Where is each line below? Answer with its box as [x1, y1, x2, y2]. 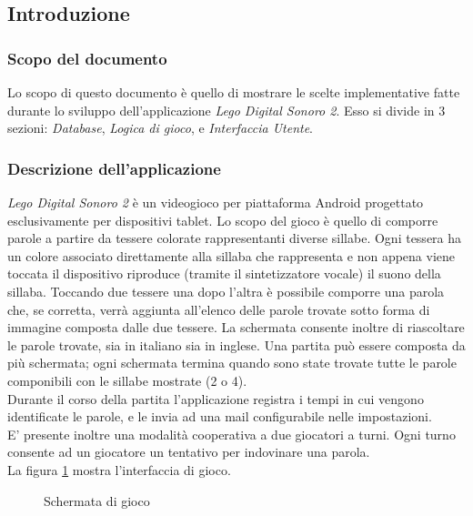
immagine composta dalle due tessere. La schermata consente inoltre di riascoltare [7, 318, 465, 337]
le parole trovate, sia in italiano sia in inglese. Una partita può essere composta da [7, 335, 466, 354]
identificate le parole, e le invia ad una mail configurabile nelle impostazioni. [7, 407, 432, 426]
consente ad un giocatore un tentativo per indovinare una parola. [7, 442, 370, 461]
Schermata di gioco [44, 491, 150, 510]
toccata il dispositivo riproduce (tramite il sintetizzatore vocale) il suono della [7, 264, 441, 283]
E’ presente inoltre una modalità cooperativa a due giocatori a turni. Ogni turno [7, 424, 456, 443]
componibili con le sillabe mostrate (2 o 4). [7, 370, 247, 390]
